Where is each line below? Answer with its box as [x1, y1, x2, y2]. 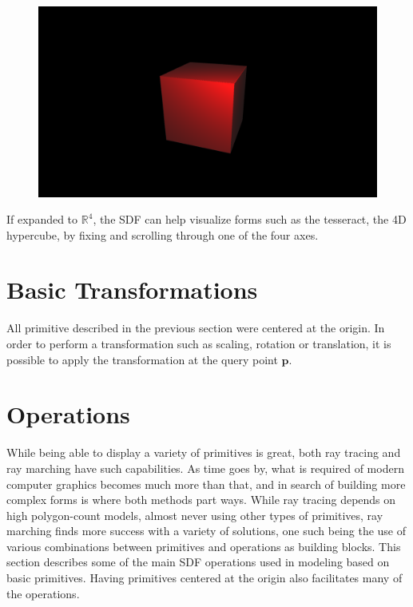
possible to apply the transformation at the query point [6, 351, 278, 367]
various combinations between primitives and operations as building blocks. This [6, 538, 401, 554]
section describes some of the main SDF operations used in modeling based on [6, 553, 390, 570]
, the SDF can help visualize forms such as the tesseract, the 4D [93, 211, 407, 228]
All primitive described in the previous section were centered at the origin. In [6, 319, 385, 336]
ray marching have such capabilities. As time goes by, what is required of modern [6, 459, 404, 476]
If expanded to [6, 211, 78, 228]
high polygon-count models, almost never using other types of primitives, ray [6, 506, 383, 523]
